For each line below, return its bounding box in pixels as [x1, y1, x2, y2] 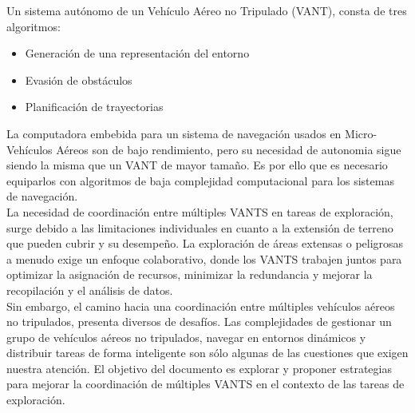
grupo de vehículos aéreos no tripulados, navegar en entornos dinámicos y [6, 328, 366, 345]
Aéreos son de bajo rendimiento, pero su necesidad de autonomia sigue [56, 141, 401, 157]
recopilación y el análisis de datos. [6, 281, 173, 298]
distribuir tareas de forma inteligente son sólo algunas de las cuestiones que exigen [6, 344, 409, 361]
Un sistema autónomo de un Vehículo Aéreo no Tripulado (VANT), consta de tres [6, 2, 407, 18]
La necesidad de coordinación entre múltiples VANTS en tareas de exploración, [6, 203, 393, 220]
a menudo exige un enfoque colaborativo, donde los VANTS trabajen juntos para [6, 250, 402, 267]
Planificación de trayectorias [25, 98, 164, 115]
